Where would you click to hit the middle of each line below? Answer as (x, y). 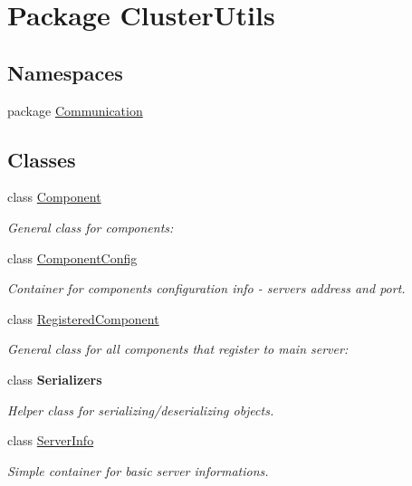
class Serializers (55, 379)
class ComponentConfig (72, 257)
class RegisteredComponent (83, 318)
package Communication (75, 110)
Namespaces (65, 72)
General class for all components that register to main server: (178, 349)
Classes (42, 159)
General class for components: (91, 227)
